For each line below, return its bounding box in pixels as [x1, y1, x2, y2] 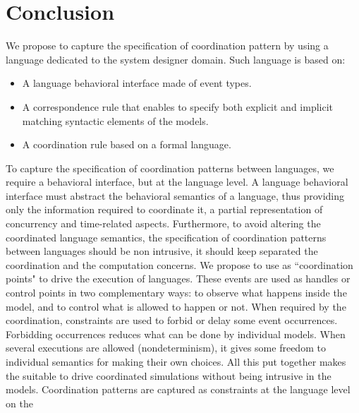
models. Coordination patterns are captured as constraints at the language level [6, 382, 351, 397]
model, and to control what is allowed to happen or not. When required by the [6, 299, 346, 313]
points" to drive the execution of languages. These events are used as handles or [6, 271, 351, 286]
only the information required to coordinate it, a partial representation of [6, 202, 323, 217]
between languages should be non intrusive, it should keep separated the [6, 244, 318, 258]
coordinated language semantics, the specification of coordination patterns [6, 229, 327, 244]
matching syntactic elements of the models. [22, 113, 209, 128]
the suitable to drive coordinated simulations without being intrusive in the [6, 368, 331, 383]
